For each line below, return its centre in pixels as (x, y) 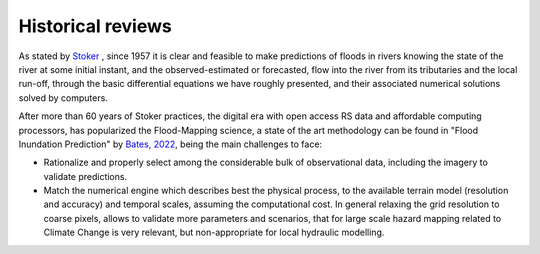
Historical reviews (95, 26)
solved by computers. (63, 97)
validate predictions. (85, 176)
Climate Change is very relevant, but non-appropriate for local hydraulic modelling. (214, 232)
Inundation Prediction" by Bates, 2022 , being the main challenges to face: (170, 144)
